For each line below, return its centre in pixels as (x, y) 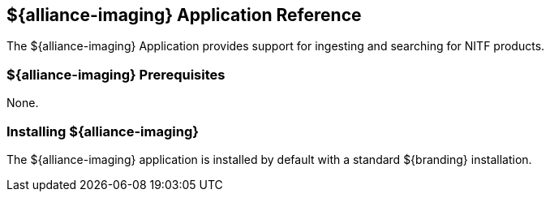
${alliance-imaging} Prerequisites (116, 74)
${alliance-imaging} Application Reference (184, 15)
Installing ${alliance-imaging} (103, 131)
